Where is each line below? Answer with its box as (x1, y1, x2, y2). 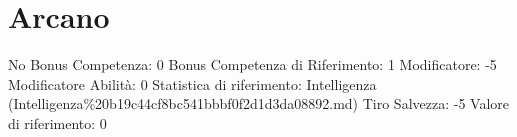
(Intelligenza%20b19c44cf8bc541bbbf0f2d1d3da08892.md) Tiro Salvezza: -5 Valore (8, 93, 510, 114)
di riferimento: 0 (8, 112, 107, 133)
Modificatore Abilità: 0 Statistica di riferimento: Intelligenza (8, 73, 377, 94)
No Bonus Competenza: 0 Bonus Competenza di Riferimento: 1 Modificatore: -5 (8, 54, 497, 75)
